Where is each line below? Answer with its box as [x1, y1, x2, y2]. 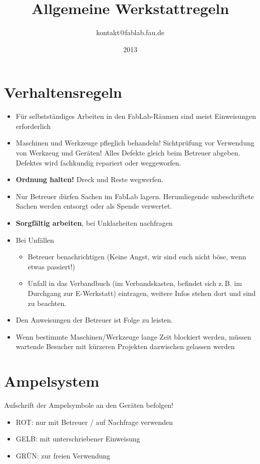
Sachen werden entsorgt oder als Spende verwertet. [16, 201, 172, 211]
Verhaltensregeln [4, 82, 122, 102]
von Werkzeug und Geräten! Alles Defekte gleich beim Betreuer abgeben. [16, 147, 240, 158]
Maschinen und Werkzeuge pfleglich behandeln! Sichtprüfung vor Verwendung [16, 137, 254, 148]
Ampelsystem [4, 371, 100, 391]
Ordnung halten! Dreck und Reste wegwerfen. [16, 174, 163, 185]
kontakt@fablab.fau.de [96, 27, 165, 38]
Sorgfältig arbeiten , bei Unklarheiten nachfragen [16, 218, 173, 228]
